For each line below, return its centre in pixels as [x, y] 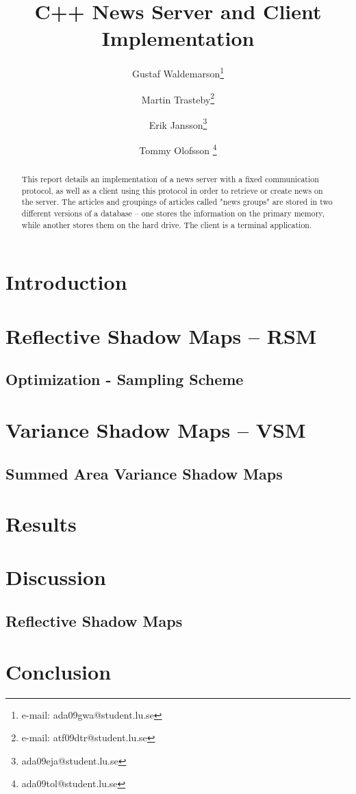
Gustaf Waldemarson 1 [178, 72]
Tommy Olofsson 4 [178, 149]
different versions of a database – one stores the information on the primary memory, [173, 213]
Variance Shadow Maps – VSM [156, 429]
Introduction [66, 282]
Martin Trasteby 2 [178, 98]
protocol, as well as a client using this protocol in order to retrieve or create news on [172, 190]
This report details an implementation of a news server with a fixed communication [170, 179]
